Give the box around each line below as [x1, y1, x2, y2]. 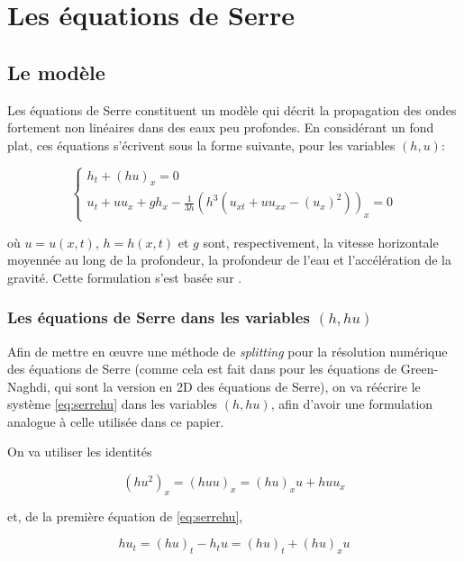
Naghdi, [7, 376, 50, 395]
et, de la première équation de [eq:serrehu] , [7, 506, 243, 525]
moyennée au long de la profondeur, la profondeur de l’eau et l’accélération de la [7, 250, 451, 269]
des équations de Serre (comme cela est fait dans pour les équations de [7, 359, 397, 378]
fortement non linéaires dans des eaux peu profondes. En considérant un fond [7, 118, 434, 137]
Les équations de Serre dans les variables [7, 306, 310, 329]
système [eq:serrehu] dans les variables [7, 394, 218, 413]
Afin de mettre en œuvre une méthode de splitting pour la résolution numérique [7, 341, 448, 360]
